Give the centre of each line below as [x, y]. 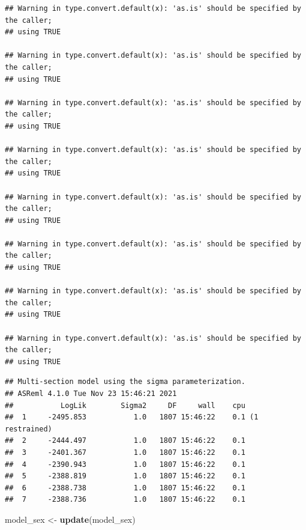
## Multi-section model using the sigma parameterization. [125, 382]
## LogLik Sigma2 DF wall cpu [125, 405]
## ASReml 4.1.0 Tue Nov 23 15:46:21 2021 [91, 394]
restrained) [28, 429]
